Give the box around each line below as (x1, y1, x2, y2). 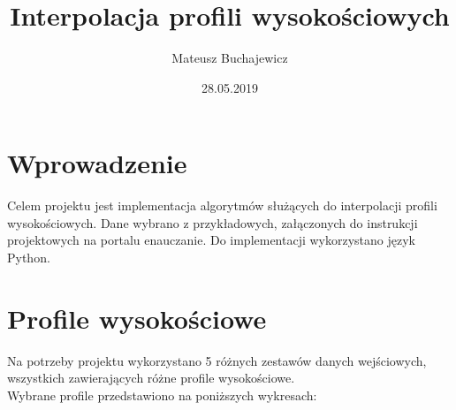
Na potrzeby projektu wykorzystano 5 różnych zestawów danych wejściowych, (7, 351, 427, 369)
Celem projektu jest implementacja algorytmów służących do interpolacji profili (7, 196, 437, 215)
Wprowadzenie (7, 145, 187, 181)
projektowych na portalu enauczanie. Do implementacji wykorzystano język (7, 231, 416, 249)
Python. (7, 248, 50, 267)
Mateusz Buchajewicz (171, 49, 288, 67)
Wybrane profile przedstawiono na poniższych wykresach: (7, 385, 317, 404)
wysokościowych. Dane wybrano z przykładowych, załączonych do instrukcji (7, 213, 418, 232)
